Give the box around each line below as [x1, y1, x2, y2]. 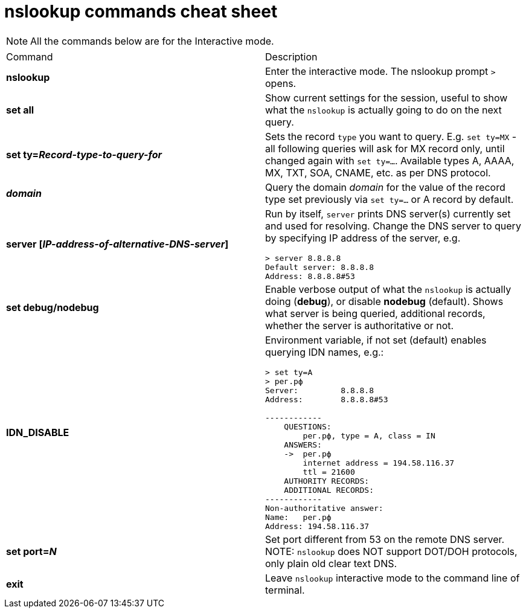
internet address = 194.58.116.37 [303, 458, 455, 467]
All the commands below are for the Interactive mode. [30, 34, 274, 47]
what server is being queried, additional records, [265, 307, 486, 319]
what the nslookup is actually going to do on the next [265, 103, 502, 116]
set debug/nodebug [6, 301, 99, 313]
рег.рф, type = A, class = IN [303, 431, 435, 440]
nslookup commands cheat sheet [4, 1, 278, 22]
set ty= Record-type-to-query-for [6, 148, 162, 161]
